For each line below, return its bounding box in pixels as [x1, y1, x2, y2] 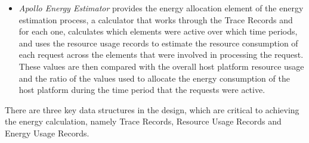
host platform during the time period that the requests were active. [18, 83, 265, 96]
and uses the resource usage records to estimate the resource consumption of [18, 36, 298, 49]
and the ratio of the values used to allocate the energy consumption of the [18, 71, 290, 84]
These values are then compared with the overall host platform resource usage [18, 60, 304, 72]
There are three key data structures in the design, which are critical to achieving [5, 103, 299, 116]
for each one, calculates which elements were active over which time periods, [18, 25, 298, 38]
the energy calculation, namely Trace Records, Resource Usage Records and [5, 115, 282, 128]
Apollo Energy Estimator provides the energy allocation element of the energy [18, 2, 304, 14]
